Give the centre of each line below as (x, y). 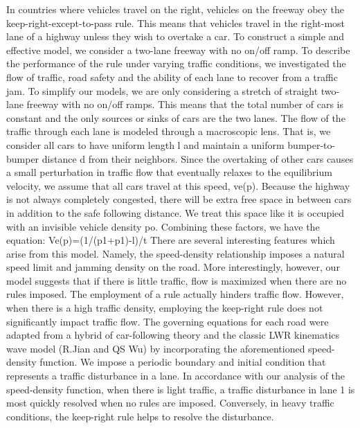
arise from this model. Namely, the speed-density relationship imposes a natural (175, 253)
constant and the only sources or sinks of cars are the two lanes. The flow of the (176, 117)
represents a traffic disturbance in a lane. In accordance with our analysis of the (176, 376)
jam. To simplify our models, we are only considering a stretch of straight (162, 90)
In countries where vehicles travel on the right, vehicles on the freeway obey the (175, 9)
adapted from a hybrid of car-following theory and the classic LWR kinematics (173, 335)
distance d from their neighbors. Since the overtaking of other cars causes (198, 158)
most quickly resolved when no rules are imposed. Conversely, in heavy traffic (170, 403)
